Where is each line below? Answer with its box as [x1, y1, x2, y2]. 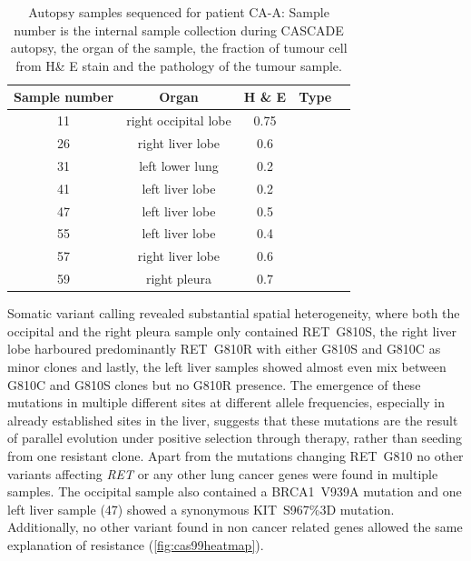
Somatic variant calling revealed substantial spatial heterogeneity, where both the [7, 304, 460, 323]
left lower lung [139, 155, 219, 175]
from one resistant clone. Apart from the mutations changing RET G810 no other [7, 446, 464, 465]
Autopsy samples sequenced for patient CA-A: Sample [28, 3, 329, 21]
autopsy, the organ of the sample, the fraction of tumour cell [10, 38, 348, 57]
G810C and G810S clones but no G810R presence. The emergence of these [7, 375, 421, 394]
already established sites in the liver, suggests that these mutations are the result [7, 410, 458, 429]
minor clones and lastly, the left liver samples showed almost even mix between [7, 357, 446, 376]
